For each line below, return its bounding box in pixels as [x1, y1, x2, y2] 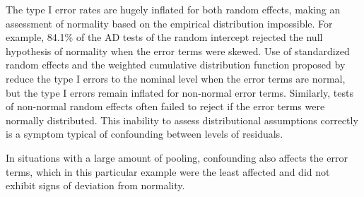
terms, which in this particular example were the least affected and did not [6, 164, 330, 179]
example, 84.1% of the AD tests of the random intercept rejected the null [6, 30, 323, 44]
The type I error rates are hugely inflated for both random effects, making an [6, 2, 341, 16]
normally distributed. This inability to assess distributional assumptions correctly [6, 112, 358, 127]
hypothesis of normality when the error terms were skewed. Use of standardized [6, 43, 350, 58]
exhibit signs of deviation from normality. [6, 178, 185, 193]
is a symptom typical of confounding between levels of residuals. [6, 126, 283, 141]
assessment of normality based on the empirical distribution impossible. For [6, 16, 333, 30]
